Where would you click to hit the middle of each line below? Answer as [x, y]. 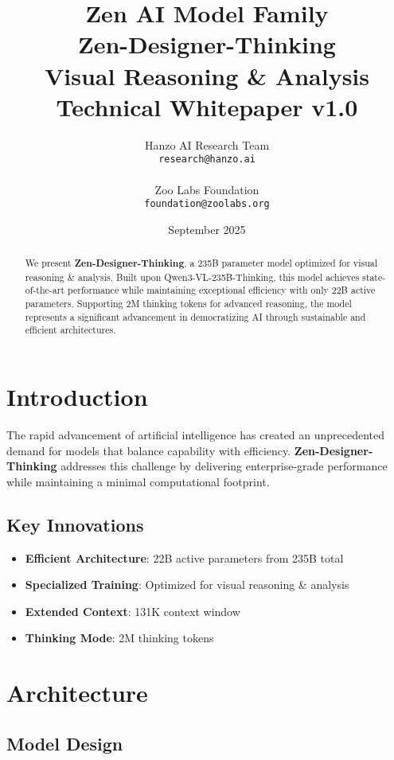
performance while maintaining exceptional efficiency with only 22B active [222, 290]
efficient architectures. [70, 330]
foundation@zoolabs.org [207, 204]
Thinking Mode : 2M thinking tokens [119, 638]
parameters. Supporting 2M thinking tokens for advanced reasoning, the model [188, 304]
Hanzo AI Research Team [207, 144]
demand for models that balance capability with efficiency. [149, 450]
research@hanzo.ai [207, 160]
